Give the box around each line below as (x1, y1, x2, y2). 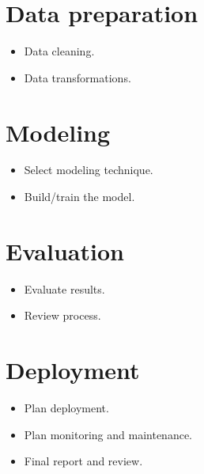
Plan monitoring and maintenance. (24, 426, 193, 442)
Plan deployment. (24, 400, 109, 416)
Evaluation (6, 234, 124, 267)
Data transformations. (24, 69, 131, 85)
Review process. (24, 307, 101, 324)
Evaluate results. (24, 280, 105, 297)
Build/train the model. (24, 188, 135, 205)
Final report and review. (24, 453, 143, 469)
